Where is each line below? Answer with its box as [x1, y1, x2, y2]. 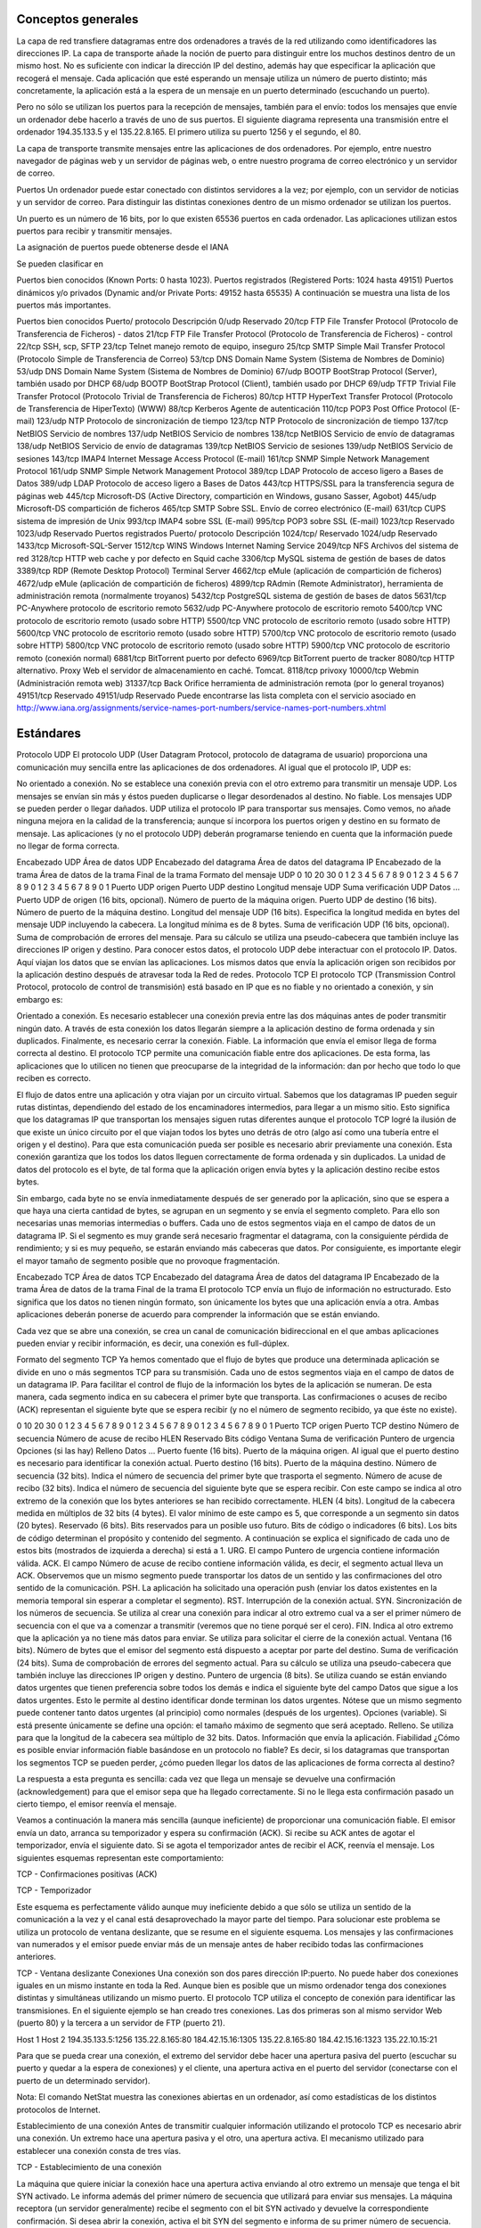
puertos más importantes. [16, 299, 111, 310]
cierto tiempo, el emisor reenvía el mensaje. [16, 1798, 177, 1809]
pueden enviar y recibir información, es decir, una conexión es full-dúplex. [16, 1338, 289, 1348]
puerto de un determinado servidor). [16, 2075, 151, 2085]
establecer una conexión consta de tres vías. [16, 2145, 182, 2156]
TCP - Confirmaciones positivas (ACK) [16, 1868, 158, 1880]
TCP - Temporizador [16, 1885, 93, 1896]
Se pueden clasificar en [16, 258, 104, 269]
